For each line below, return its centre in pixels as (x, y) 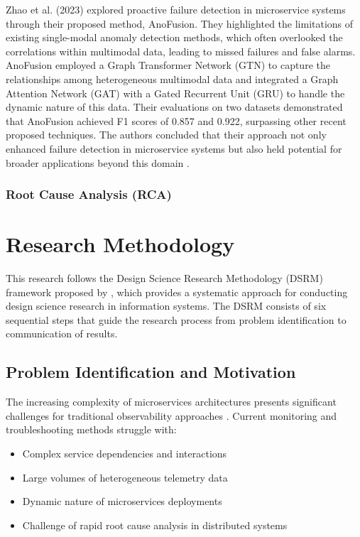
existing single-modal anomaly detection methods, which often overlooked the (174, 37)
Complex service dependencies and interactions (125, 454)
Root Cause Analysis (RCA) (89, 194)
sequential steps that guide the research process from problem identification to (176, 319)
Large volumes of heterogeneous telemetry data (125, 477)
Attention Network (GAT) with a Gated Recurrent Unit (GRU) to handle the (175, 93)
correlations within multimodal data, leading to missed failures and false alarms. (181, 51)
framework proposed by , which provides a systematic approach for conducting (177, 292)
